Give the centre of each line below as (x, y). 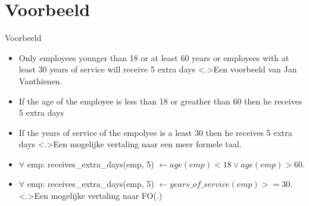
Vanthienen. (40, 80)
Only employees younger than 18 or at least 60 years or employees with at (154, 57)
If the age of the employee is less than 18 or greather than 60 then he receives (160, 101)
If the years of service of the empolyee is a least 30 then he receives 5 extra (155, 132)
